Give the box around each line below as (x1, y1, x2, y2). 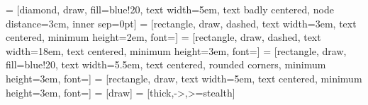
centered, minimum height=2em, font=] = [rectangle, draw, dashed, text (6, 30, 321, 44)
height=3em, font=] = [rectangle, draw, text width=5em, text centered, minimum (6, 70, 362, 85)
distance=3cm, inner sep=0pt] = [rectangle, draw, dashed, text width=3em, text (6, 16, 357, 30)
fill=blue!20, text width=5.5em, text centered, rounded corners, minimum (6, 57, 326, 72)
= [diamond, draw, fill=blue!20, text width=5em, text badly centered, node (6, 2, 334, 16)
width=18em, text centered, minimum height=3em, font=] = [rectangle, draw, (6, 43, 347, 58)
